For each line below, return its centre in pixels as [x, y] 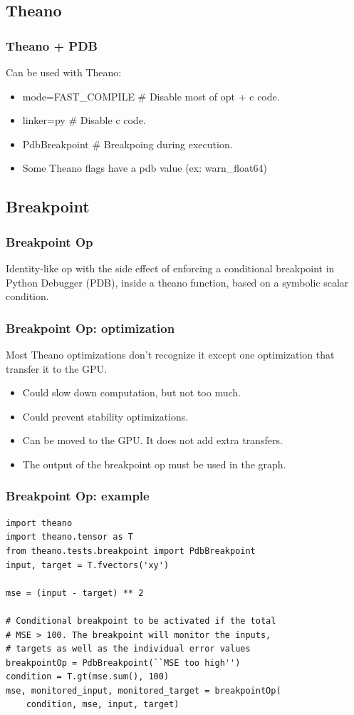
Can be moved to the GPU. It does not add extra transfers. [152, 440]
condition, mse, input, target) [103, 705]
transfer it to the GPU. [57, 368]
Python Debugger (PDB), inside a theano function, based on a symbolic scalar [177, 282]
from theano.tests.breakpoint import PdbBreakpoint [131, 551]
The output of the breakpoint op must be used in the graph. [154, 464]
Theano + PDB [52, 45]
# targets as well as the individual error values [128, 649]
